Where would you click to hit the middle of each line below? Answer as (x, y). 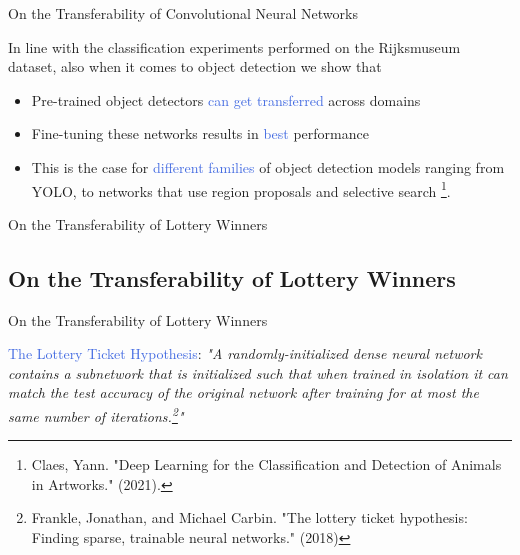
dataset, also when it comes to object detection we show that (195, 66)
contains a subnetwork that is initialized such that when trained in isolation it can (258, 372)
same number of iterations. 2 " (96, 414)
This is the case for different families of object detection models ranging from (268, 166)
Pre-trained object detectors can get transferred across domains (226, 99)
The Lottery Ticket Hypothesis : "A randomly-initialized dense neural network (245, 353)
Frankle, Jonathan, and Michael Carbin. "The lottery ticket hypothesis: (249, 517)
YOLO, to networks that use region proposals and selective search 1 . (241, 189)
